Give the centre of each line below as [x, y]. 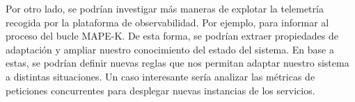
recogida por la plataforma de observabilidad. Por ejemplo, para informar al [167, 22]
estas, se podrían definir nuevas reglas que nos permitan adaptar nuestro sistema [177, 63]
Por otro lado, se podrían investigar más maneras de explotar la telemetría [165, 8]
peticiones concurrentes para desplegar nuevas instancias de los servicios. [160, 90]
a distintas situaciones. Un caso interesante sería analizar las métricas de [160, 76]
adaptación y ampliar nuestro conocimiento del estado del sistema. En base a [170, 49]
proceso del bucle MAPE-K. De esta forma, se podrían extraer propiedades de [172, 36]
